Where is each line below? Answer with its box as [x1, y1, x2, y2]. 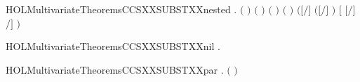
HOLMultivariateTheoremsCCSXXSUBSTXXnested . [6, 2, 237, 16]
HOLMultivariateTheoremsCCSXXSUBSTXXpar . [6, 62, 224, 76]
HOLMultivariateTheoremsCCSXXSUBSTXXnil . [6, 39, 220, 54]
